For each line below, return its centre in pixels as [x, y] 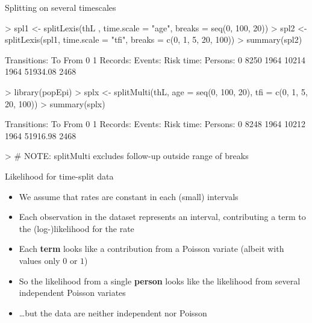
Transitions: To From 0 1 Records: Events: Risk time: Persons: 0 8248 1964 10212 [155, 124]
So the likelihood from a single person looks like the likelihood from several [160, 281]
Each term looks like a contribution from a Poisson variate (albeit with [151, 249]
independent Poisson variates [72, 293]
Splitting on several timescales [61, 7]
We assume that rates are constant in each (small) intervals [129, 196]
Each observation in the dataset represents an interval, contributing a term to [162, 217]
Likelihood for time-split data [59, 176]
